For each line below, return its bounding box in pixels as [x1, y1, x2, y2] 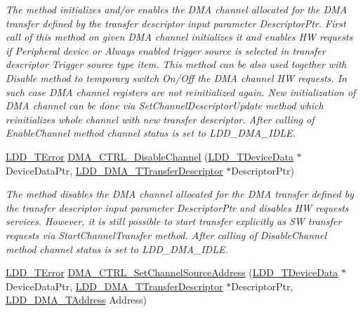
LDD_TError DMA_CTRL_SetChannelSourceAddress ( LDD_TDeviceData [6, 265, 338, 280]
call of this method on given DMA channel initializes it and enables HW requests [6, 29, 353, 44]
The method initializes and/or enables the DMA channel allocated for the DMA [6, 2, 348, 16]
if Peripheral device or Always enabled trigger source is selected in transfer [6, 43, 326, 57]
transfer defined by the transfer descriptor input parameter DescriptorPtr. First [6, 15, 346, 30]
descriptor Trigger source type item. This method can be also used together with [6, 57, 347, 72]
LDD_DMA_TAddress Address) [6, 292, 147, 307]
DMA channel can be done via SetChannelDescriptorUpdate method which [6, 98, 324, 113]
